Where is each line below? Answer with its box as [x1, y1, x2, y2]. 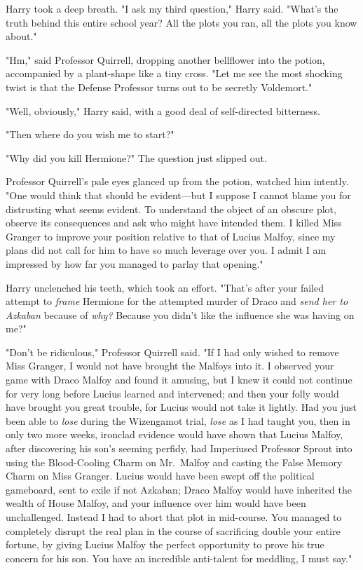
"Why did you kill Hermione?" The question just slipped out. [6, 150, 267, 165]
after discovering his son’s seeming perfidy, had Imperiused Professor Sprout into [6, 441, 352, 456]
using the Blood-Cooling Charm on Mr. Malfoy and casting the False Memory [6, 454, 343, 469]
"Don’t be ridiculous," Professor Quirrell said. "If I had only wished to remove [6, 344, 339, 359]
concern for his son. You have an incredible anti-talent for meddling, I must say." [6, 550, 352, 565]
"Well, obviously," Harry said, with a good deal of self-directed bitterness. [6, 103, 320, 118]
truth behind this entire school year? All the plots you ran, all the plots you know [6, 15, 357, 29]
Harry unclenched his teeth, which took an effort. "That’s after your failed [6, 280, 324, 294]
